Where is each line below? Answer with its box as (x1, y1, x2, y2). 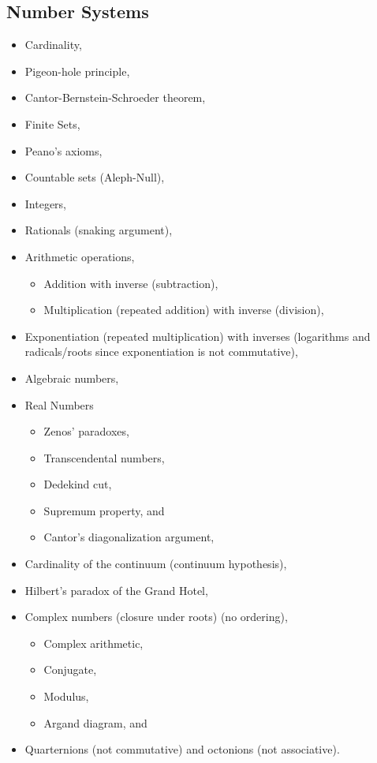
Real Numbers (24, 396, 94, 413)
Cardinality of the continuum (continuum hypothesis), (24, 555, 287, 572)
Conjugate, (43, 661, 97, 678)
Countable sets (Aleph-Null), (24, 169, 165, 185)
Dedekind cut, (43, 476, 112, 492)
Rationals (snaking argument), (24, 222, 173, 238)
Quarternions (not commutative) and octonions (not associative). (24, 741, 340, 757)
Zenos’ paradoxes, (43, 423, 129, 439)
